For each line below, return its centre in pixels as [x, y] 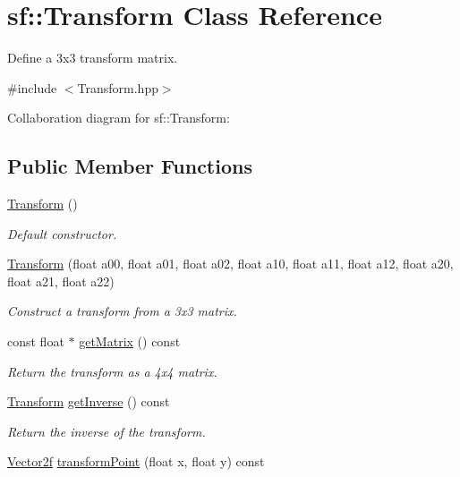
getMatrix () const [130, 341]
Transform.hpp [118, 87]
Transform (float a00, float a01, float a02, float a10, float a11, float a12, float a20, [230, 264]
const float [36, 341]
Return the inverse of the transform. [106, 431]
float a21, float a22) [61, 281]
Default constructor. [62, 233]
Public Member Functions [130, 166]
